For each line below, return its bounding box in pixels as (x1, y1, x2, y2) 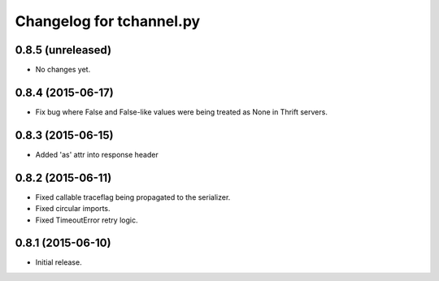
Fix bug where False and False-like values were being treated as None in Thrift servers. (35, 106, 328, 117)
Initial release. (35, 257, 82, 267)
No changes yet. (35, 65, 91, 75)
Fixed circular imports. (35, 204, 111, 214)
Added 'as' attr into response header (35, 149, 159, 159)
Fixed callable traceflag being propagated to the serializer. (35, 192, 231, 202)
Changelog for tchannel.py (15, 12, 201, 30)
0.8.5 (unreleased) (15, 43, 112, 57)
